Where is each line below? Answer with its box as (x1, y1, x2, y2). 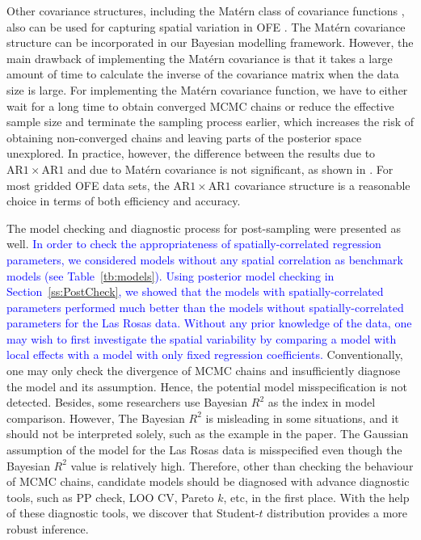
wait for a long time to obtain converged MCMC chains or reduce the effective (6, 97, 394, 114)
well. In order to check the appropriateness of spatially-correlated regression (6, 235, 381, 252)
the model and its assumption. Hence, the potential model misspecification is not (6, 378, 407, 394)
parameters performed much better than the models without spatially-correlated (6, 298, 404, 315)
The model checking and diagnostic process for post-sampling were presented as (6, 219, 401, 236)
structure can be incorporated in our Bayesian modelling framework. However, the (6, 34, 414, 51)
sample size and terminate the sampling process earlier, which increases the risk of (6, 113, 415, 130)
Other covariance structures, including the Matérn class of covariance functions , (6, 2, 405, 19)
